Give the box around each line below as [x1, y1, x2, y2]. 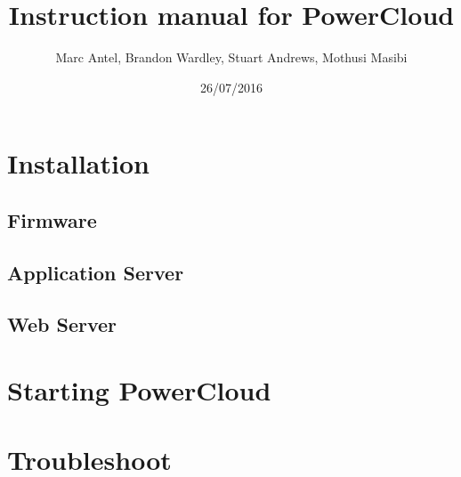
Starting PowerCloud [7, 372, 271, 408]
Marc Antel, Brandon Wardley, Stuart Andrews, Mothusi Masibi [55, 48, 408, 67]
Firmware [7, 206, 97, 233]
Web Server [7, 311, 117, 338]
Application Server [7, 258, 184, 286]
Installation [7, 145, 150, 182]
